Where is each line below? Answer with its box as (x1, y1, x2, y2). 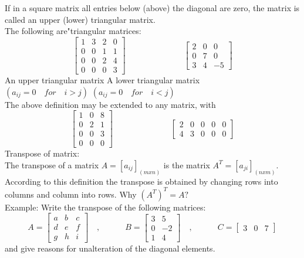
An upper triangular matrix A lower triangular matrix (5, 73, 200, 86)
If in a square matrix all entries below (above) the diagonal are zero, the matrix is (5, 2, 300, 13)
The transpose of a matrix (5, 158, 99, 171)
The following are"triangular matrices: (5, 25, 141, 37)
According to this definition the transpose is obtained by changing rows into (5, 175, 278, 187)
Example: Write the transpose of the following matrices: (5, 201, 206, 213)
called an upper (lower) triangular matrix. (5, 13, 156, 25)
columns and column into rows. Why (5, 188, 137, 200)
